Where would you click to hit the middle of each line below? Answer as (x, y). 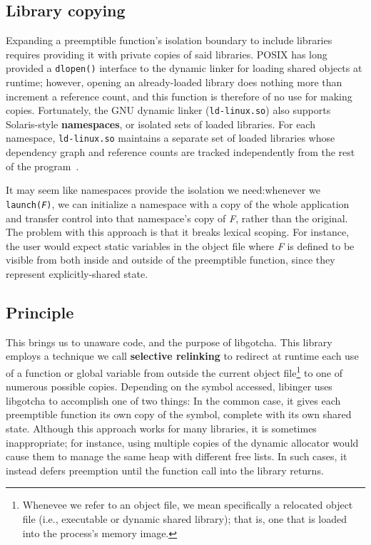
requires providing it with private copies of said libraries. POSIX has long (167, 54)
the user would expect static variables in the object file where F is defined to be (180, 245)
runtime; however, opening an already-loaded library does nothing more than (174, 82)
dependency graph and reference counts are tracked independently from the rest (181, 152)
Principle (40, 312)
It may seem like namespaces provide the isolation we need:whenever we (163, 190)
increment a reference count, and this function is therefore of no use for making (179, 96)
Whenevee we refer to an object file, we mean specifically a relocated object (188, 505)
